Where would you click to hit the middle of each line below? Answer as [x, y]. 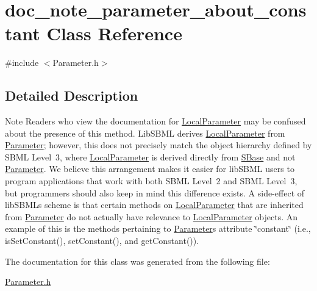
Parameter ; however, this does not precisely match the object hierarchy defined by [158, 145]
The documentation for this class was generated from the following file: [137, 261]
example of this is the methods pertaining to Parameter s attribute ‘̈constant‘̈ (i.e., [158, 228]
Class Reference [114, 33]
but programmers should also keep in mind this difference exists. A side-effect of [155, 192]
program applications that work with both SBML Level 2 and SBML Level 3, [151, 181]
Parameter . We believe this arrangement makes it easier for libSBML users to [150, 169]
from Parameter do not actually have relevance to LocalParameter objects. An [151, 216]
